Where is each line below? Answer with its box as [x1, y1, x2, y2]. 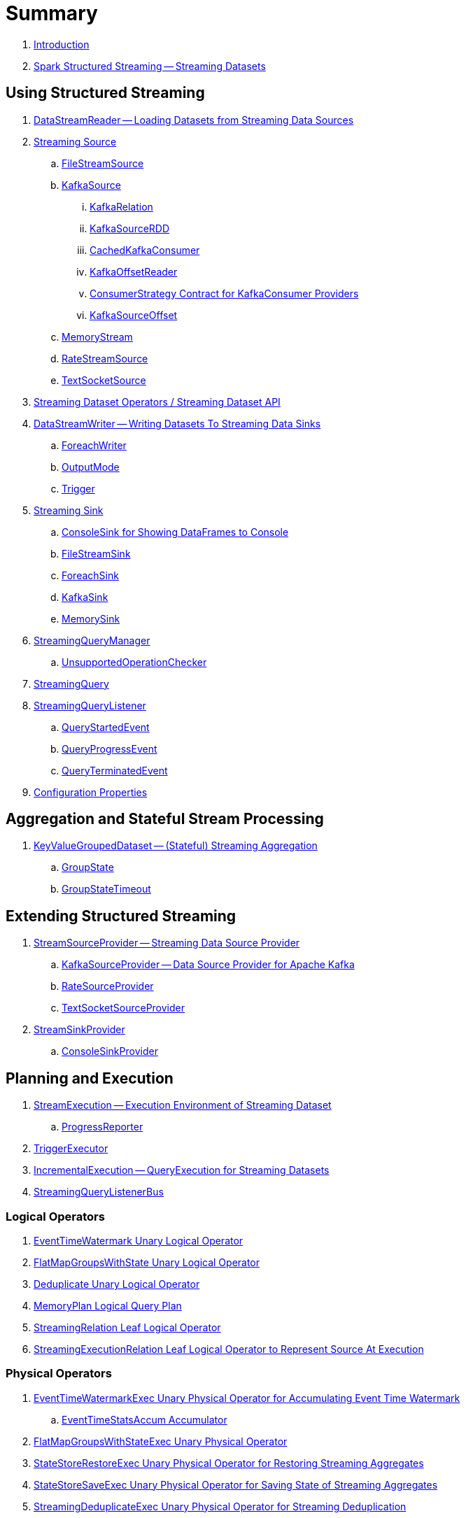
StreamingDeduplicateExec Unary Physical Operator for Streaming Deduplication [34, 1500, 407, 1512]
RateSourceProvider [62, 980, 154, 993]
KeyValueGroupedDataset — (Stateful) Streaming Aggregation [34, 839, 318, 852]
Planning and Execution [6, 1069, 174, 1087]
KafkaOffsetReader [90, 265, 178, 278]
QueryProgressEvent [62, 742, 157, 755]
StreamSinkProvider [34, 1023, 125, 1036]
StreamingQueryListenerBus [34, 1186, 164, 1198]
